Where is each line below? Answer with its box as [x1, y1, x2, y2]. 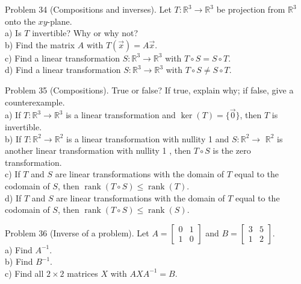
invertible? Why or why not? [32, 27, 138, 39]
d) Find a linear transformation [5, 63, 121, 76]
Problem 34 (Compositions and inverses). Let [5, 3, 172, 15]
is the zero [213, 144, 251, 157]
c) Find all [5, 267, 44, 279]
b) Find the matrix [5, 38, 75, 51]
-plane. [47, 14, 72, 27]
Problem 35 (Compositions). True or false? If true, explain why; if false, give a [5, 83, 294, 96]
